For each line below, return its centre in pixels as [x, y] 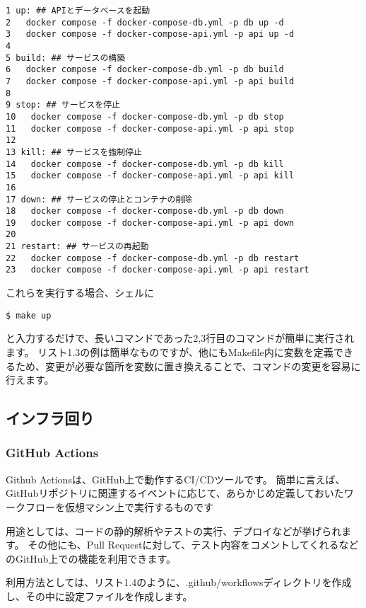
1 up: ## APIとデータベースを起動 [78, 11]
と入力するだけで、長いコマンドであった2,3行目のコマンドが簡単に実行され [180, 338]
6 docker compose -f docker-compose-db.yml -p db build [145, 70]
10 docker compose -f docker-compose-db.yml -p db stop [145, 116]
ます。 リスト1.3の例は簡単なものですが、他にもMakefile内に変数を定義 [170, 351]
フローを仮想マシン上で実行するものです [119, 506]
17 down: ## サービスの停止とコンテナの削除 [99, 199]
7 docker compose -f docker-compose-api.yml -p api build [150, 81]
